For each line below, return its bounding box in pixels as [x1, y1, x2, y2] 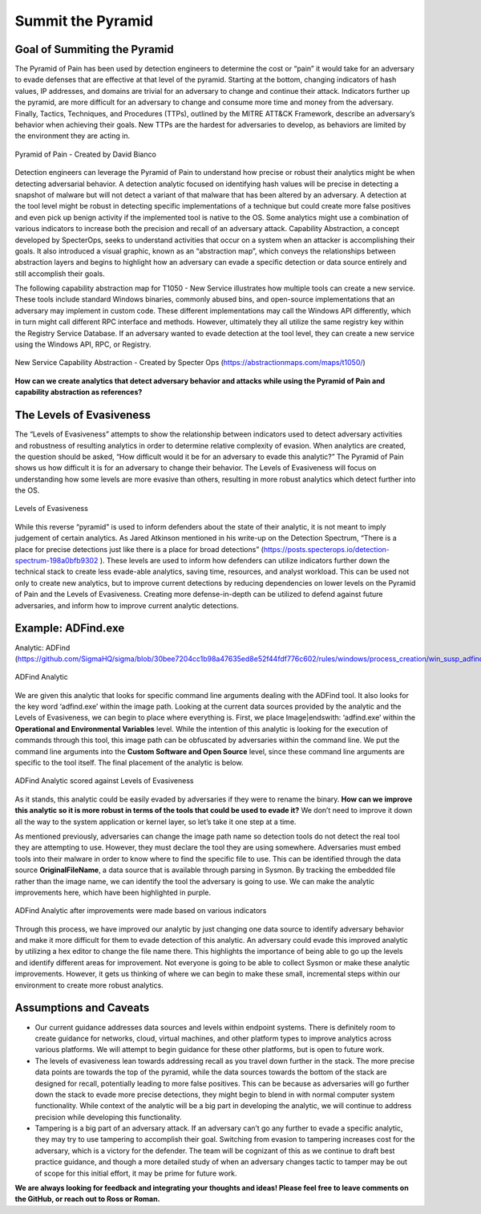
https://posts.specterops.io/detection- [263, 544, 390, 554]
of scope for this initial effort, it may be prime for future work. [34, 1168, 237, 1178]
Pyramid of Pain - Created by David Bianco [14, 149, 156, 159]
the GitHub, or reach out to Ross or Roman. [14, 1194, 160, 1204]
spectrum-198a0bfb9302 [14, 556, 99, 566]
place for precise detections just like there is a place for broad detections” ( [14, 544, 265, 554]
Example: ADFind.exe [14, 622, 125, 635]
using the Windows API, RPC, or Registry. [14, 339, 152, 349]
